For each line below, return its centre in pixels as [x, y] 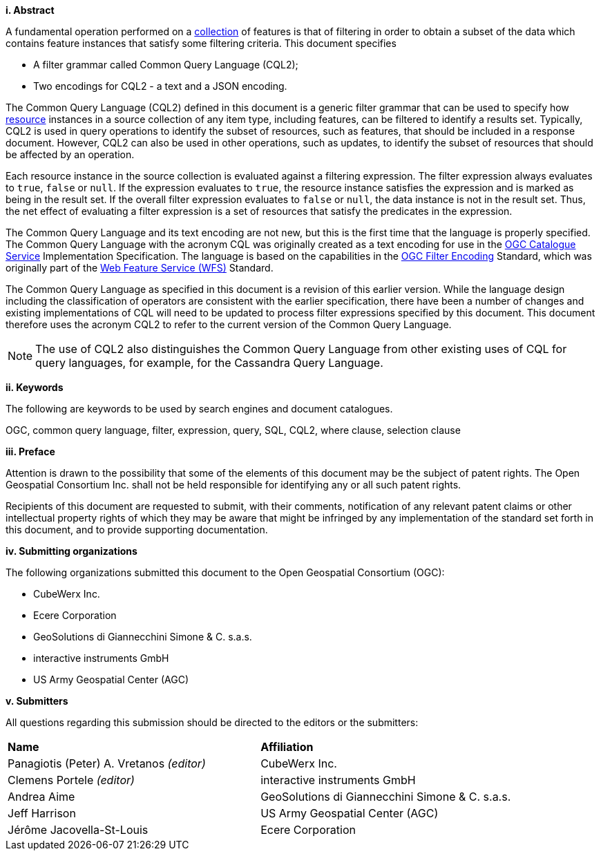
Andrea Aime [41, 797]
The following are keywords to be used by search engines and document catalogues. [199, 409]
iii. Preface [30, 451]
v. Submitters [37, 701]
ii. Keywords [35, 387]
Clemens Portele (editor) [71, 780]
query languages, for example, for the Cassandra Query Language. [209, 363]
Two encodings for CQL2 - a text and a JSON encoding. [160, 86]
